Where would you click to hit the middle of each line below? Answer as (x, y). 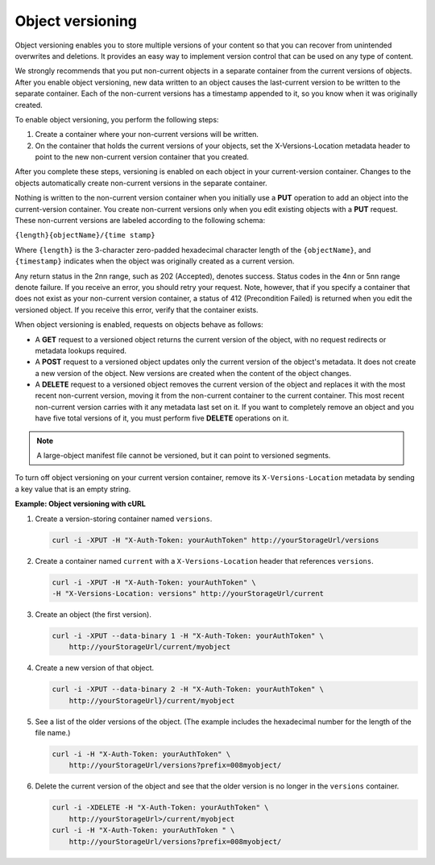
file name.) (53, 733)
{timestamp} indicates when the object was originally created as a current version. (155, 261)
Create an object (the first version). (93, 614)
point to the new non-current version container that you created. (142, 157)
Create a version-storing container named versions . (124, 519)
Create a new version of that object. (95, 668)
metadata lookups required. (81, 350)
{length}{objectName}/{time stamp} (85, 235)
